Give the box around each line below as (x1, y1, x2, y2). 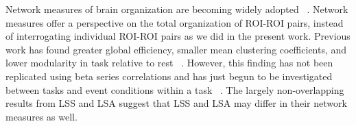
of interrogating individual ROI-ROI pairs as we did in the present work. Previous (5, 29, 351, 43)
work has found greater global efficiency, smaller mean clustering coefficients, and (5, 42, 347, 56)
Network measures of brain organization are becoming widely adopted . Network (5, 2, 348, 16)
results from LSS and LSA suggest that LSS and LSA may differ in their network (5, 96, 347, 110)
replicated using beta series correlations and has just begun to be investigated (5, 68, 333, 83)
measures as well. (5, 109, 78, 123)
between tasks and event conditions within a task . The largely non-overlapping (5, 82, 344, 97)
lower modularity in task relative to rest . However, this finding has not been (5, 55, 333, 70)
